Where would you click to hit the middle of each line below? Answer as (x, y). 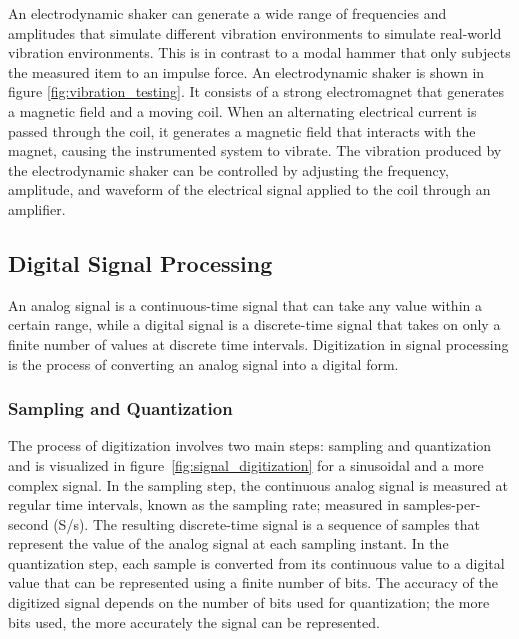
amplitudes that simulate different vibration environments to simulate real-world (255, 32)
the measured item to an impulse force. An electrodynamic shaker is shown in (246, 71)
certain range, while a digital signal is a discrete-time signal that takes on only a (254, 324)
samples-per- (442, 504)
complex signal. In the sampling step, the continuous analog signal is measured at (258, 484)
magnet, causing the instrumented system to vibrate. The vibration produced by (255, 150)
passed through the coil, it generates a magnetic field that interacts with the (242, 130)
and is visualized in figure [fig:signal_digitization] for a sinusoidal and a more (246, 464)
